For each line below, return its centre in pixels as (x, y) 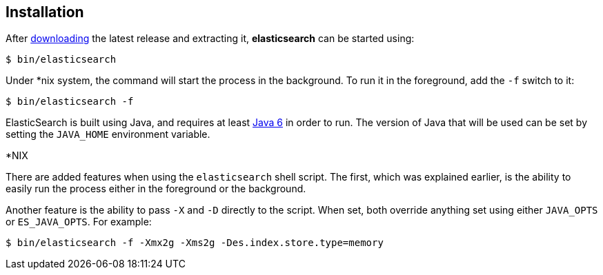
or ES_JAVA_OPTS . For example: (79, 222)
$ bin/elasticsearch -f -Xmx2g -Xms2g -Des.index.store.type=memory (195, 243)
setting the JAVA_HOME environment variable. (108, 134)
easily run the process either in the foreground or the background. (156, 189)
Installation (45, 12)
